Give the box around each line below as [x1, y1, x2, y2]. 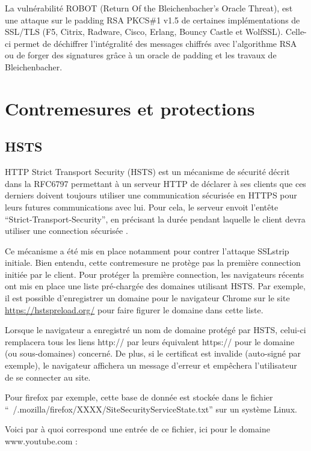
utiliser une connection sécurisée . [5, 224, 128, 237]
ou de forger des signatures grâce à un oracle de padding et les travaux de [5, 49, 277, 61]
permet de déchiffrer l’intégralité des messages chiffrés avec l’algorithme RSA [13, 37, 297, 49]
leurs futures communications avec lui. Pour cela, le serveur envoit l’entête [5, 200, 279, 213]
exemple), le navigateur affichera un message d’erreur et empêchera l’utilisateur [5, 359, 297, 372]
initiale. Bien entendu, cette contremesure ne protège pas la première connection [5, 256, 301, 269]
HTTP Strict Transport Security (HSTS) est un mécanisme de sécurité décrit [5, 165, 290, 178]
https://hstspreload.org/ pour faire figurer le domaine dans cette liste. [5, 303, 263, 316]
